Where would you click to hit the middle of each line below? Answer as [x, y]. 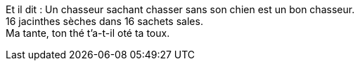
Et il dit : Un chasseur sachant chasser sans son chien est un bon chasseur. [180, 9]
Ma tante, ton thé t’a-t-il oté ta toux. [88, 33]
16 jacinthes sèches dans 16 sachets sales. [104, 21]
